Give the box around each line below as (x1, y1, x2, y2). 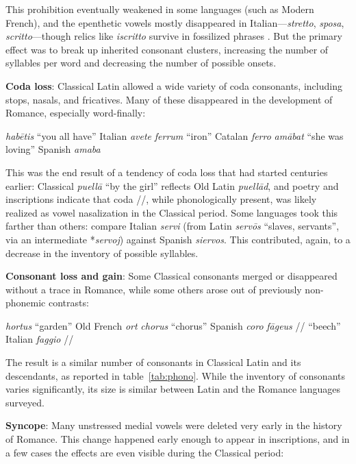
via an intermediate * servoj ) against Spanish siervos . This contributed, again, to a (5, 232, 351, 246)
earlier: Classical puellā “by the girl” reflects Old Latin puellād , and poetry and (5, 178, 339, 193)
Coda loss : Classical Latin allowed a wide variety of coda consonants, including (5, 78, 342, 93)
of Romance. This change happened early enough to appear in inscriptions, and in (5, 432, 350, 446)
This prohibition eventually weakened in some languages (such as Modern (5, 2, 314, 16)
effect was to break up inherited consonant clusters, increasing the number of (5, 42, 329, 56)
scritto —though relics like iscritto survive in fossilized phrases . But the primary (5, 29, 342, 43)
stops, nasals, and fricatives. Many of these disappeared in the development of (5, 92, 333, 106)
